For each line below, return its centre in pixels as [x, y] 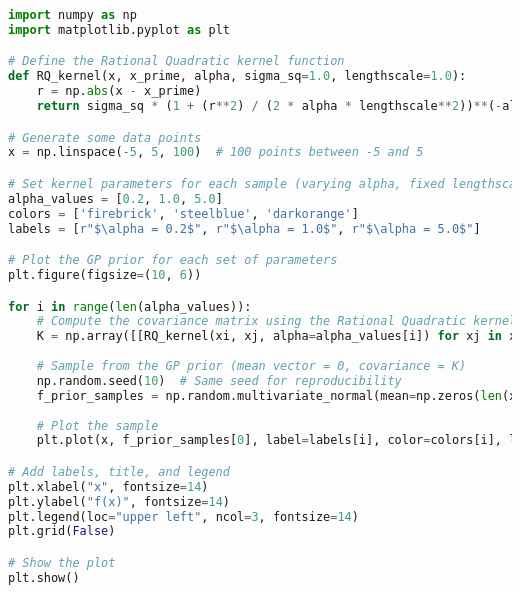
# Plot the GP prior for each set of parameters [173, 260]
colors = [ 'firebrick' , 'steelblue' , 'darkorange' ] [183, 213]
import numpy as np [72, 15]
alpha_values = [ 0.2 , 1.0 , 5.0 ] [115, 198]
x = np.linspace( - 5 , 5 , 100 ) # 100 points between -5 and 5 [216, 152]
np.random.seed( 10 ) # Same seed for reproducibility [219, 380]
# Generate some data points [105, 137]
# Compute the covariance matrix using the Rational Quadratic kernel [276, 321]
